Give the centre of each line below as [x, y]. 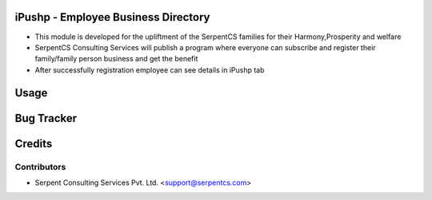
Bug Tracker [46, 118]
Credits [34, 143]
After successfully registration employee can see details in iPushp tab [150, 70]
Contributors [40, 167]
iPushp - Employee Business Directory [112, 17]
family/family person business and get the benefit [116, 59]
